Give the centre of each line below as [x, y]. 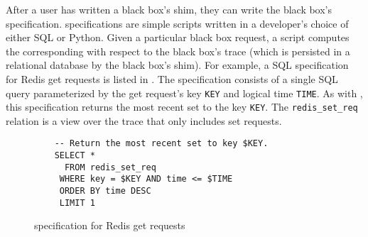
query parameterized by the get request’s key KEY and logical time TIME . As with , [184, 93]
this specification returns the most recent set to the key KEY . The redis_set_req [182, 107]
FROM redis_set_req [110, 167]
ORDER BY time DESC [105, 191]
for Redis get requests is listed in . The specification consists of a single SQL [172, 78]
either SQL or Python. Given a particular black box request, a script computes [178, 37]
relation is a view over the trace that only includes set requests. [144, 120]
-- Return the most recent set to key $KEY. [161, 144]
